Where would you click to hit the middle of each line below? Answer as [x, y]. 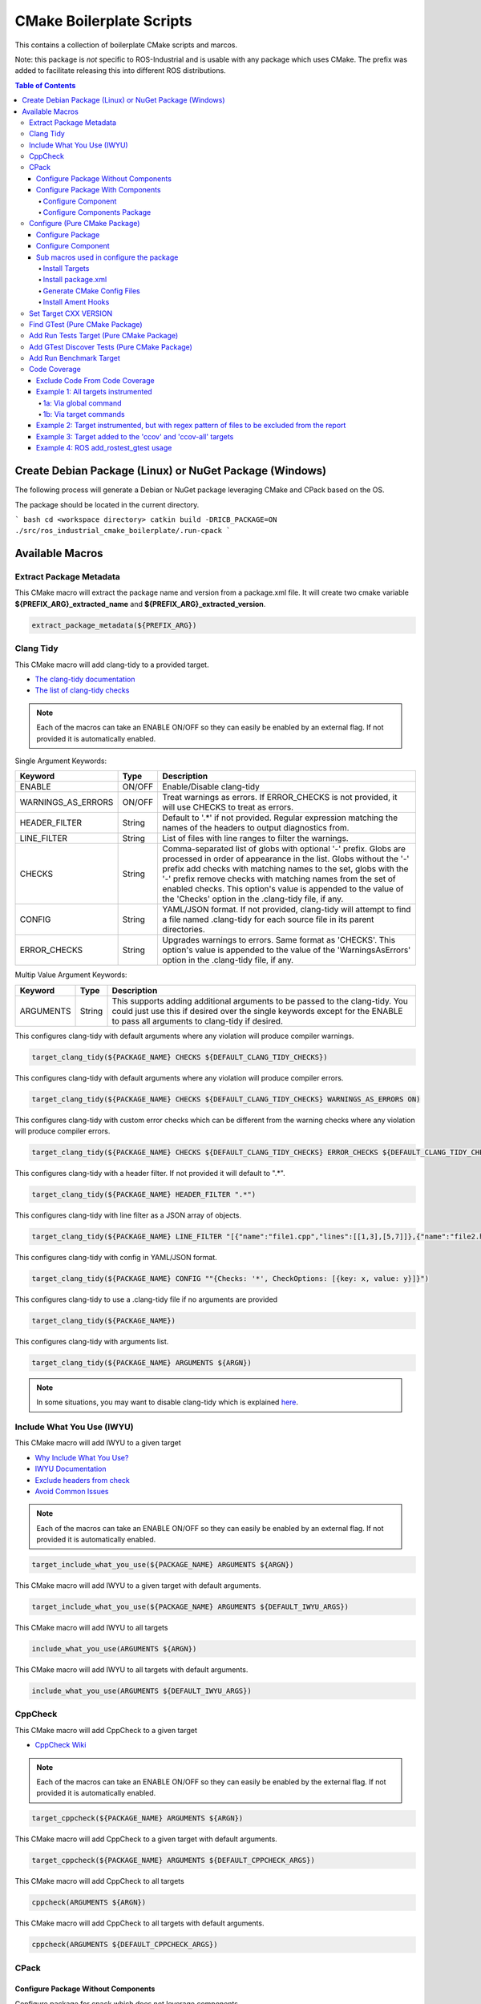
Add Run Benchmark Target [75, 358]
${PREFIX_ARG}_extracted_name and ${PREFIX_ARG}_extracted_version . [140, 604]
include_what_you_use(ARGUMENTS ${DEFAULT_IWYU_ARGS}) [141, 1691]
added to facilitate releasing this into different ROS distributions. [120, 71]
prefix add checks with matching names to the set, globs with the [285, 869]
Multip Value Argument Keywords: [71, 975]
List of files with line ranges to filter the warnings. [255, 838]
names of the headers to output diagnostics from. [256, 828]
